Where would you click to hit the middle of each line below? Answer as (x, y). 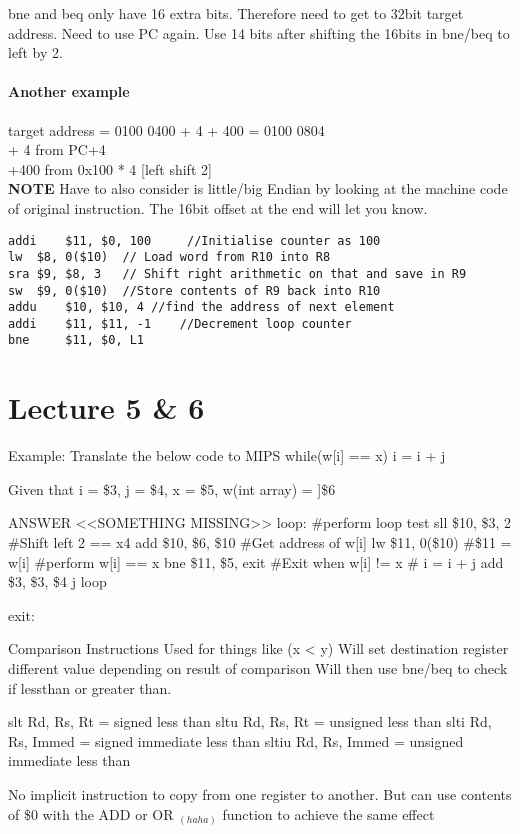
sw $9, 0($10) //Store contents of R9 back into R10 (194, 290)
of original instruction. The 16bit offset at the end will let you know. (218, 207)
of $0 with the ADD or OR (91, 813)
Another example (69, 91)
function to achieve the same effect (328, 813)
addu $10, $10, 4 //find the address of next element (201, 307)
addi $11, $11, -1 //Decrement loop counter (180, 323)
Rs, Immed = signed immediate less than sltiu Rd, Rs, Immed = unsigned (236, 740)
